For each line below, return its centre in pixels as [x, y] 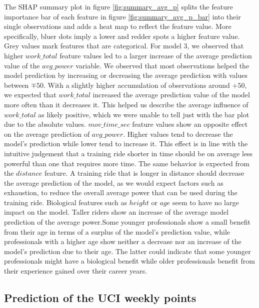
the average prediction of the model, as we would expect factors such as [114, 182]
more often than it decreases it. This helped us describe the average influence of [126, 104]
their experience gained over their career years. [76, 271]
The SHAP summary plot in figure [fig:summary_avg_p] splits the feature [118, 6]
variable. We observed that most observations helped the [162, 65]
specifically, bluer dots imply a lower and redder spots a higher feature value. [122, 36]
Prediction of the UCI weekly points [100, 298]
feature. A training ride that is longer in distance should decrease [144, 173]
